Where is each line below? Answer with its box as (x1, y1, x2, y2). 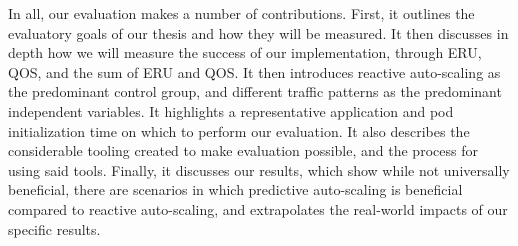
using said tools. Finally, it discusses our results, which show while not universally (8, 159, 510, 180)
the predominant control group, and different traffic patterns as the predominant (8, 81, 502, 102)
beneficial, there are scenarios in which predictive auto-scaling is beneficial (8, 179, 463, 200)
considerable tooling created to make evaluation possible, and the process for (8, 140, 478, 161)
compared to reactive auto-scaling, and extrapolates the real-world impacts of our (8, 198, 508, 219)
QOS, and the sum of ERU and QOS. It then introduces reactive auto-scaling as (8, 61, 501, 82)
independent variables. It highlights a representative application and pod (8, 100, 454, 121)
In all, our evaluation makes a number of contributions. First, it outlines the (8, 3, 475, 23)
